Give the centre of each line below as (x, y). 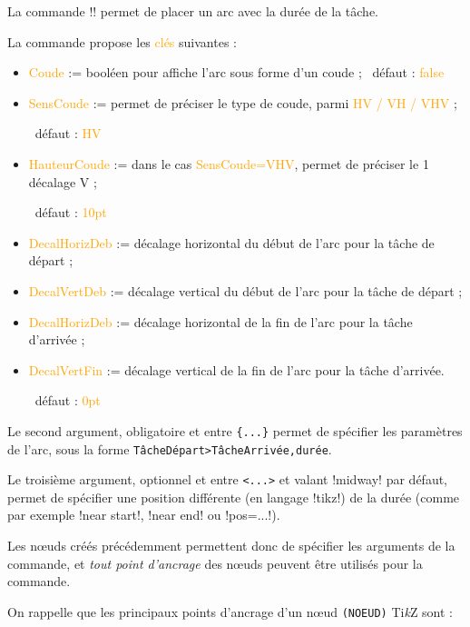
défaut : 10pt (71, 212)
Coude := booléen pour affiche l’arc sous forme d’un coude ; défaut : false (236, 72)
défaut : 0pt (68, 400)
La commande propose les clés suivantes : (122, 41)
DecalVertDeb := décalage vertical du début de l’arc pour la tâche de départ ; (245, 290)
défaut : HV (68, 133)
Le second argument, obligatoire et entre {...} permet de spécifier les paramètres (235, 430)
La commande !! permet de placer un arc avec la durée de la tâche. (193, 11)
